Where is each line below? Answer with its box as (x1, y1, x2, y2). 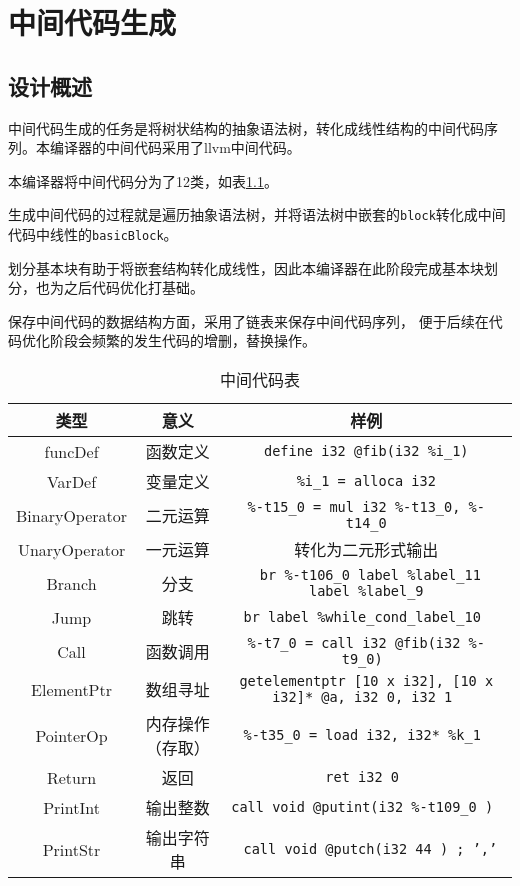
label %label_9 (308, 583, 424, 600)
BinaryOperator (16, 503, 128, 527)
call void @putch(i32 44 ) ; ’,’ (243, 841, 498, 858)
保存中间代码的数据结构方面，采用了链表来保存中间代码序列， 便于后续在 (8, 310, 489, 331)
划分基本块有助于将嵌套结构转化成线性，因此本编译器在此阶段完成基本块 (8, 257, 484, 278)
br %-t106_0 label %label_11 (259, 567, 481, 584)
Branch (46, 571, 97, 595)
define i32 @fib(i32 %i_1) (263, 443, 469, 460)
